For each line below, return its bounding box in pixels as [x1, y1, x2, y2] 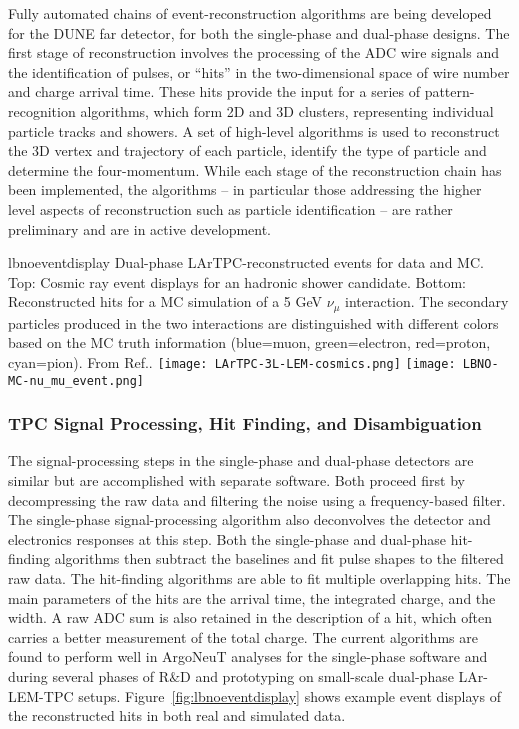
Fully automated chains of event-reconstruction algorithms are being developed [8, 3, 492, 23]
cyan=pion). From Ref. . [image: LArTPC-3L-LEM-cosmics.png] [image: [8, 351, 456, 372]
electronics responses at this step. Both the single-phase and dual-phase [8, 528, 447, 549]
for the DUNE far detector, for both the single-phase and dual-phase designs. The [8, 22, 510, 43]
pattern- [424, 81, 475, 102]
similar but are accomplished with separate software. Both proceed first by [8, 470, 465, 491]
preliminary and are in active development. [8, 218, 272, 239]
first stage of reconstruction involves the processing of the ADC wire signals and [8, 42, 499, 63]
